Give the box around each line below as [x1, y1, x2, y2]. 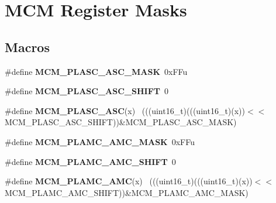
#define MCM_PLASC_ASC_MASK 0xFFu [5, 65, 188, 77]
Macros [5, 37, 50, 56]
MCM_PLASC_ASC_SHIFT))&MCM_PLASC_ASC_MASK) [5, 116, 237, 128]
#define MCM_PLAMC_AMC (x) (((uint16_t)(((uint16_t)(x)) [5, 175, 253, 187]
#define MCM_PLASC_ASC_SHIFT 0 [5, 85, 168, 97]
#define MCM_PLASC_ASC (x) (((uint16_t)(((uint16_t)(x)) [5, 104, 246, 116]
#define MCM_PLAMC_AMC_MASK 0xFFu [5, 135, 195, 147]
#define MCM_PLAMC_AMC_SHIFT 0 [5, 155, 176, 167]
